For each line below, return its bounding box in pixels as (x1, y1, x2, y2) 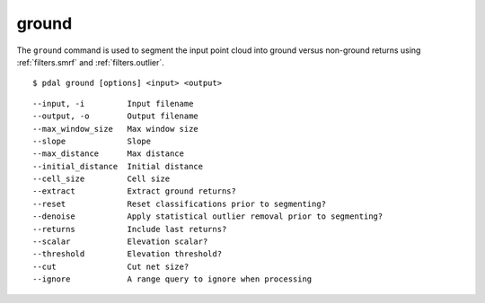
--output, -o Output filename (32, 111, 199, 121)
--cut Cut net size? (32, 261, 190, 272)
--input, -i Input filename (32, 99, 194, 108)
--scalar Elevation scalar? (32, 237, 208, 247)
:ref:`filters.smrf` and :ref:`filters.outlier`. (16, 56, 165, 67)
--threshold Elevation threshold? (32, 249, 223, 259)
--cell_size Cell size (32, 174, 171, 184)
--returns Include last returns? (32, 224, 227, 234)
